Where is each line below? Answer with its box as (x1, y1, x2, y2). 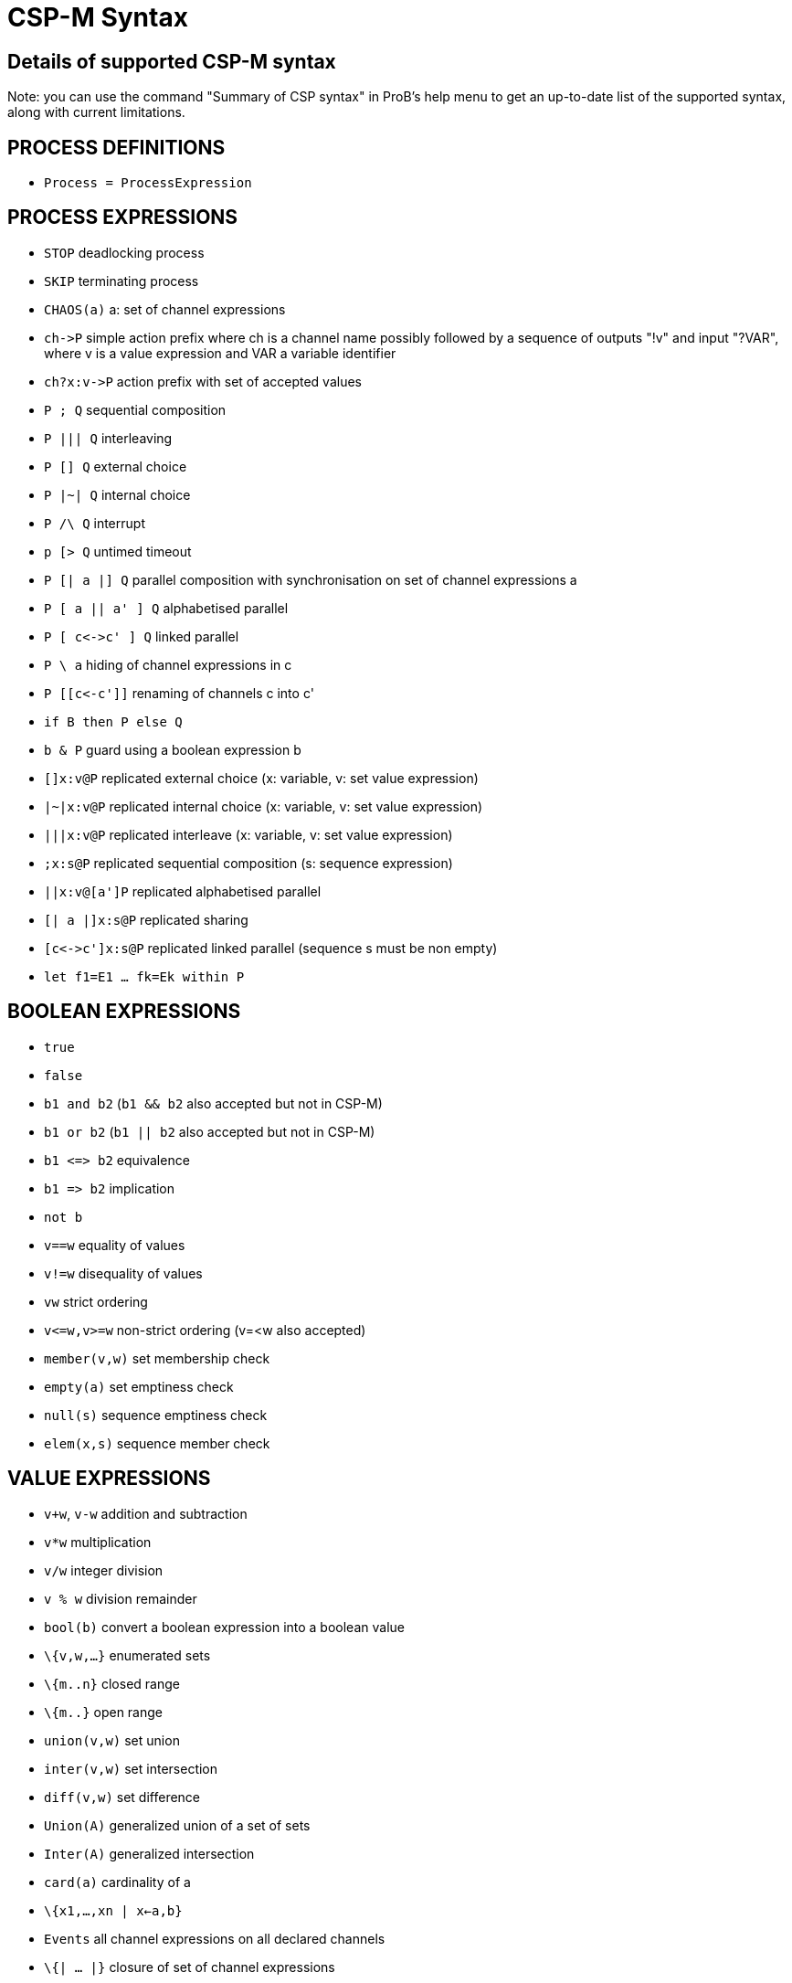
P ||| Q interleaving (44, 429, 173, 446)
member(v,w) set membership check (44, 1350, 270, 1366)
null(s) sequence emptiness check (44, 1406, 268, 1423)
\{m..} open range (44, 1703, 164, 1720)
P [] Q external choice (44, 458, 187, 474)
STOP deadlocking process (44, 244, 205, 260)
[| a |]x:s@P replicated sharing (44, 911, 248, 928)
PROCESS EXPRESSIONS (7, 206, 238, 229)
